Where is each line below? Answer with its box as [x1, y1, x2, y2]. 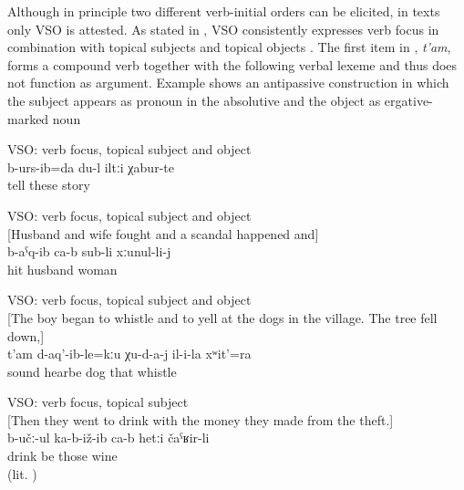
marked [7, 109, 49, 128]
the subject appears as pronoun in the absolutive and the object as [7, 90, 381, 109]
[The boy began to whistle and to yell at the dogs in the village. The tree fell [7, 308, 438, 327]
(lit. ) [7, 464, 37, 483]
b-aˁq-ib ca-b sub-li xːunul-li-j [7, 242, 171, 261]
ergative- [384, 90, 433, 109]
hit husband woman [7, 259, 118, 278]
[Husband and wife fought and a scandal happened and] [7, 224, 319, 243]
